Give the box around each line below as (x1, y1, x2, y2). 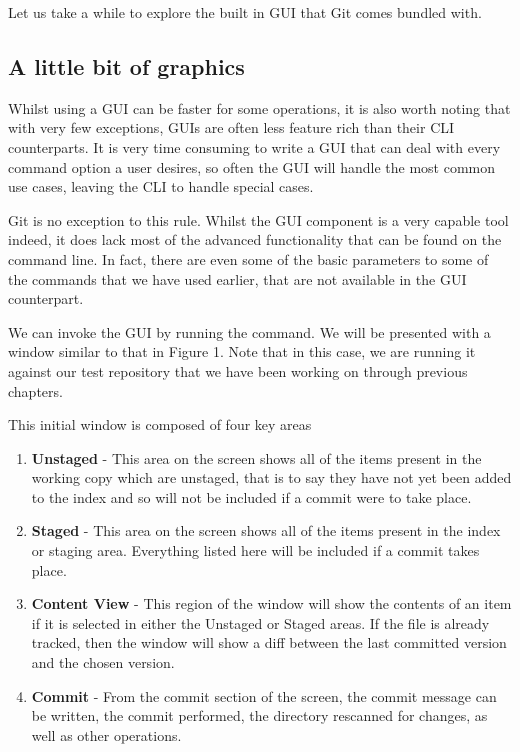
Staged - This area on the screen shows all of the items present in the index (31, 520, 501, 541)
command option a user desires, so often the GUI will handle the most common (8, 156, 496, 177)
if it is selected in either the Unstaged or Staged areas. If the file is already (31, 612, 490, 633)
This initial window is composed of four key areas (8, 414, 312, 435)
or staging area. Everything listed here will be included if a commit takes (31, 540, 480, 561)
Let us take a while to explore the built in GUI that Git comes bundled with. (8, 2, 482, 22)
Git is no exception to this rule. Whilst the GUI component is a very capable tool (8, 209, 509, 230)
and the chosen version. (31, 652, 175, 673)
